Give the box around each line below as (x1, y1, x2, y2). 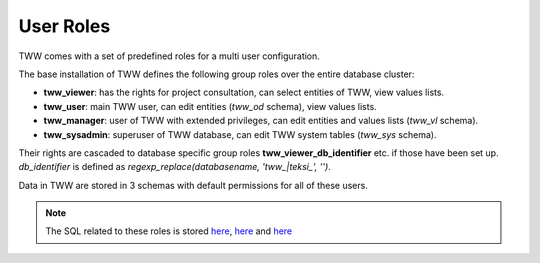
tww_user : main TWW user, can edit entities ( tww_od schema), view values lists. (43, 100, 377, 112)
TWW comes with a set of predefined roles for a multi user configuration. (18, 50, 320, 62)
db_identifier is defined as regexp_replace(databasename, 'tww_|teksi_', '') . (18, 161, 332, 173)
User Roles (18, 15, 111, 37)
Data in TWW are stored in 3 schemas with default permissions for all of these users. (18, 179, 369, 191)
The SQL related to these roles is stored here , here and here (45, 225, 293, 237)
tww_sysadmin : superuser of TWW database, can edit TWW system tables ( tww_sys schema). (43, 128, 437, 140)
